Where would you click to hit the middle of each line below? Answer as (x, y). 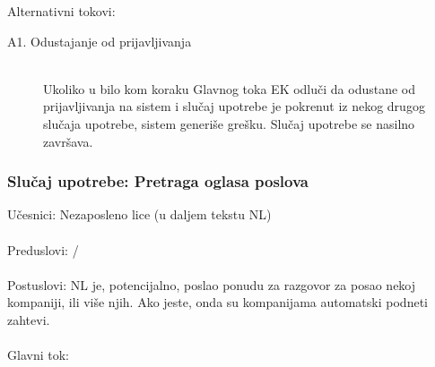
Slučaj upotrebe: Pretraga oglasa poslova (158, 181)
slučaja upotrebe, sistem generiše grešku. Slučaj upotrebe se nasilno (229, 123)
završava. (68, 141)
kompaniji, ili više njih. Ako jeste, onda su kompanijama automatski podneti (217, 302)
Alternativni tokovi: (61, 11)
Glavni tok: (38, 355)
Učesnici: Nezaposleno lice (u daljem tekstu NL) (139, 214)
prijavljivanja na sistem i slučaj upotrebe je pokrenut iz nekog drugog (234, 106)
